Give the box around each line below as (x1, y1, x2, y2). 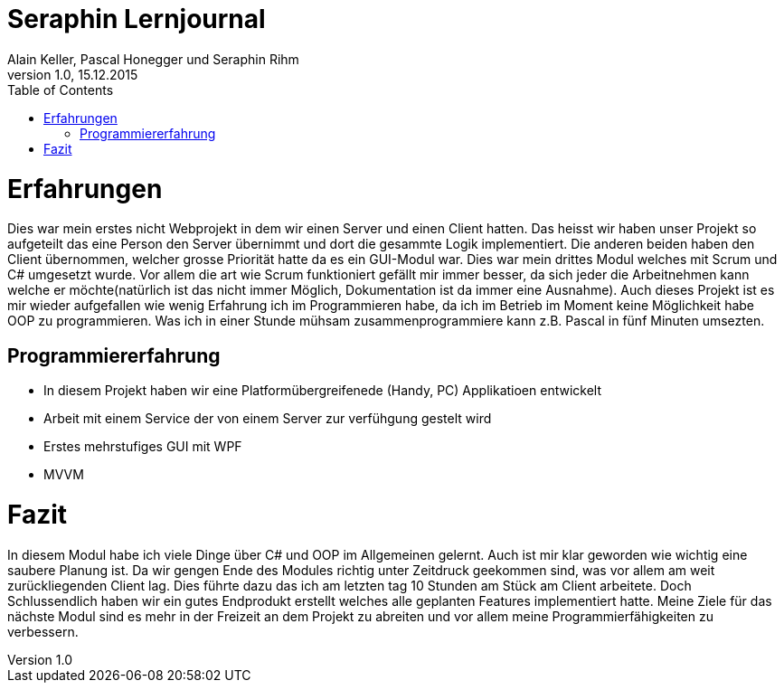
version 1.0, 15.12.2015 (7, 66, 138, 82)
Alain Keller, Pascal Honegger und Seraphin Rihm (7, 51, 299, 67)
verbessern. (7, 623, 79, 639)
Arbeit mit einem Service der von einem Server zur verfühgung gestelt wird (43, 411, 492, 427)
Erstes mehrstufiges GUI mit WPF (43, 439, 242, 455)
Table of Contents (7, 81, 114, 98)
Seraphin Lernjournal (7, 4, 266, 34)
